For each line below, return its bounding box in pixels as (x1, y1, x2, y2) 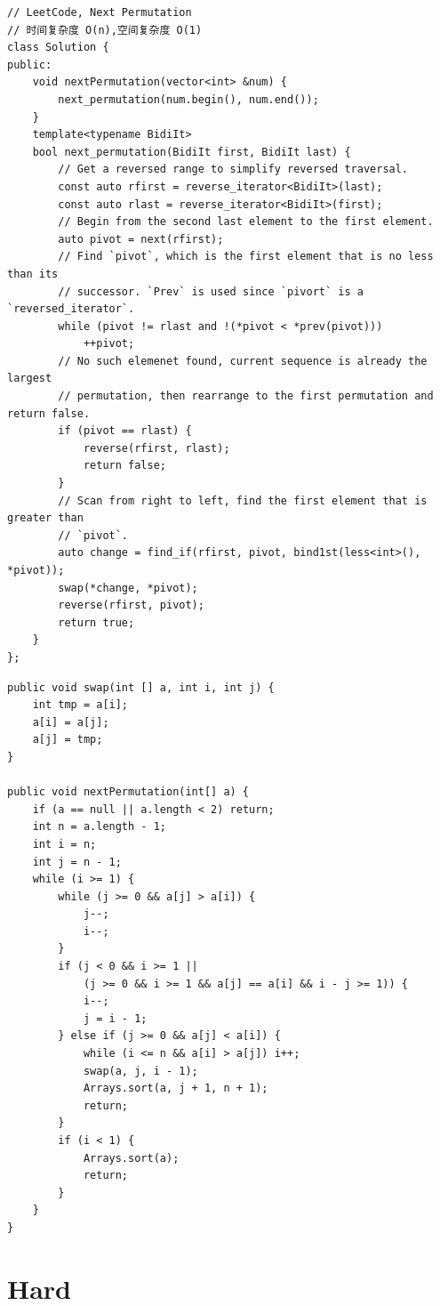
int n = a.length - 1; (32, 820, 166, 834)
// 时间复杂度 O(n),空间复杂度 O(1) (7, 23, 203, 36)
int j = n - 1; (32, 855, 122, 868)
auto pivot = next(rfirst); (58, 232, 224, 246)
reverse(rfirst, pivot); (58, 599, 204, 612)
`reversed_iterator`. (7, 302, 135, 316)
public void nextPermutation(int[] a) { (7, 786, 250, 799)
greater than (7, 512, 84, 525)
